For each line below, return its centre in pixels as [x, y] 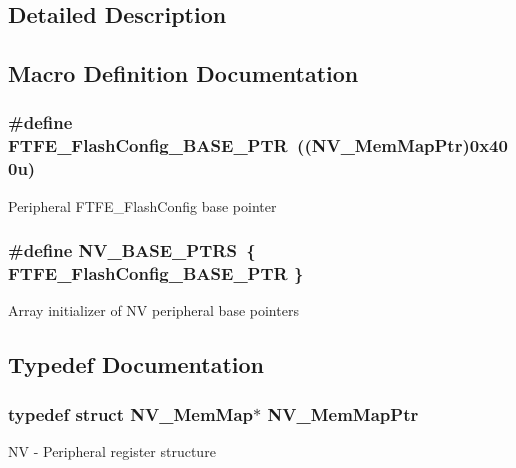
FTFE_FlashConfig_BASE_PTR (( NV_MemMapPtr [235, 145]
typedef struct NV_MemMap [131, 413]
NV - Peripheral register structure [112, 450]
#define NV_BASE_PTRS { [132, 250]
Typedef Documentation [136, 364]
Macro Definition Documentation [183, 73]
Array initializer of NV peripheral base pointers [153, 310]
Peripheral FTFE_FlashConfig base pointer [142, 205]
